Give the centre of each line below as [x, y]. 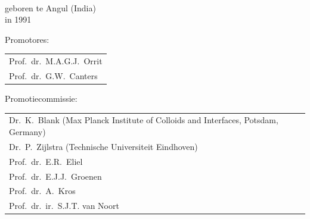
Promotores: [27, 39]
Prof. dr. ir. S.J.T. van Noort [64, 206]
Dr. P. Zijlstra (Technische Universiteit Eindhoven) [103, 146]
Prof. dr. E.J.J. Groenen [55, 176]
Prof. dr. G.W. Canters [53, 75]
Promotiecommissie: [41, 98]
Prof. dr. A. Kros [42, 191]
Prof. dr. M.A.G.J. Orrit [56, 61]
